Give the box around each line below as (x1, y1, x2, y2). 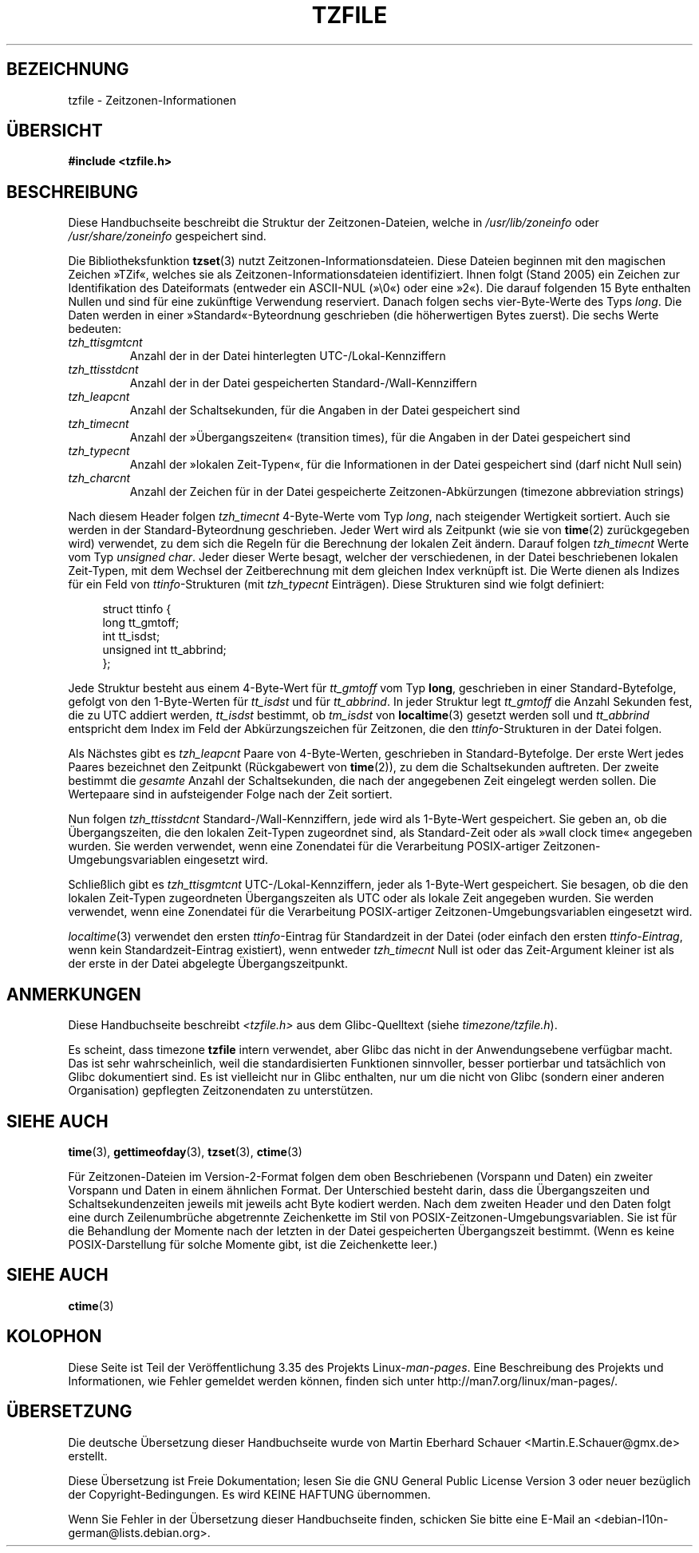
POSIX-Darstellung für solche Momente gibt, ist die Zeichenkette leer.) (68, 1237, 438, 1251)
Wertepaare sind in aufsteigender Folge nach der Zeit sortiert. (68, 787, 393, 802)
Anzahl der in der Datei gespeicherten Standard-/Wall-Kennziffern (129, 376, 477, 390)
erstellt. (68, 1448, 108, 1463)
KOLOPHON (6, 1326, 102, 1347)
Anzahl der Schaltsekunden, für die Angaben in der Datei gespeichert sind (129, 403, 520, 418)
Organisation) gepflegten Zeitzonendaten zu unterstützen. (68, 1084, 373, 1098)
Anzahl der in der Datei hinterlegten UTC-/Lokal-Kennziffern (129, 349, 446, 363)
